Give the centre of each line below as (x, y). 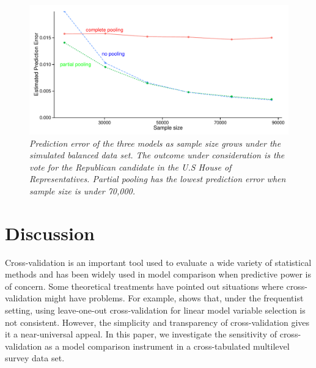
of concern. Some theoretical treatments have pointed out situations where (144, 286)
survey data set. (35, 358)
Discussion (50, 233)
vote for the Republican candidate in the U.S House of (130, 167)
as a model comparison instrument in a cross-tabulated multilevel (167, 346)
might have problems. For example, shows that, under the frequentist (174, 298)
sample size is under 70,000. (83, 190)
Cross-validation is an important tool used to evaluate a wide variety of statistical (158, 262)
